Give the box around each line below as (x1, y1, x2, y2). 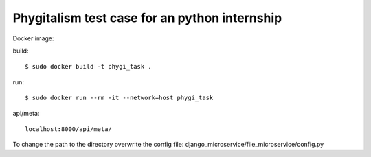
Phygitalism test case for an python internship (12, 10, 282, 25)
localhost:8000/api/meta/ (25, 125, 113, 133)
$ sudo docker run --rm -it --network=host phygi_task (25, 94, 214, 102)
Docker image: (12, 34, 54, 43)
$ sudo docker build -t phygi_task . (25, 62, 153, 71)
